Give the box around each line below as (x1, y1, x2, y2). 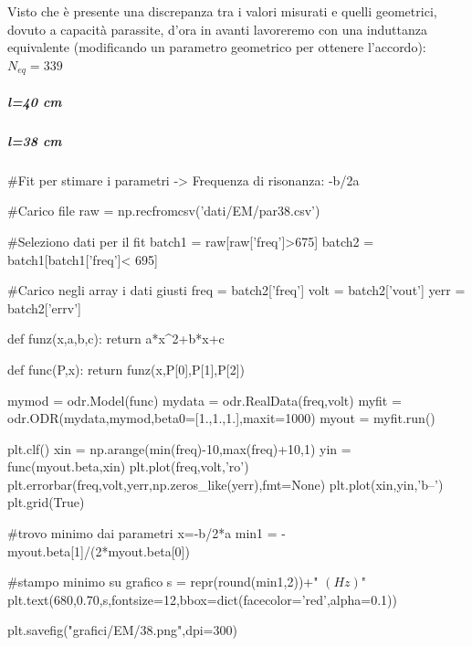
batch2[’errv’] (7, 298, 81, 317)
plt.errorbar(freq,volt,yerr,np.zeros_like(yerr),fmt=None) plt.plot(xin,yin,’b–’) (7, 474, 444, 493)
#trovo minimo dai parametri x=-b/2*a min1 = (7, 524, 278, 543)
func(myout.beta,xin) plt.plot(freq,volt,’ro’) (7, 457, 249, 476)
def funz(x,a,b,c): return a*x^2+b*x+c (7, 329, 225, 348)
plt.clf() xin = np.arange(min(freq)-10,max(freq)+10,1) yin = (7, 439, 351, 458)
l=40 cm (7, 91, 62, 111)
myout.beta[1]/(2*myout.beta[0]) (7, 541, 190, 560)
